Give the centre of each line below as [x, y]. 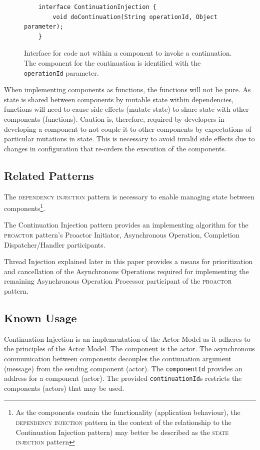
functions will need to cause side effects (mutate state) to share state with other [126, 109]
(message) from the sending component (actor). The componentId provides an [123, 368]
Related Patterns [49, 175]
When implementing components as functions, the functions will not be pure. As [127, 89]
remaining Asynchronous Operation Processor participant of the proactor [118, 281]
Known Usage [40, 317]
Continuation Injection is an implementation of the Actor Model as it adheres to [127, 339]
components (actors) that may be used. [64, 388]
